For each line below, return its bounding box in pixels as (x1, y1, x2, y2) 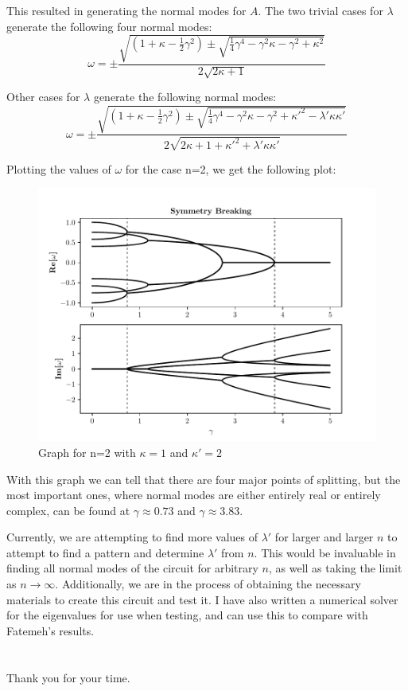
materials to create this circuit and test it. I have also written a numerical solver (6, 591, 398, 607)
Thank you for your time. (6, 669, 130, 685)
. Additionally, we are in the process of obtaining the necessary (55, 576, 361, 592)
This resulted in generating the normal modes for (6, 2, 247, 18)
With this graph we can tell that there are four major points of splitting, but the (6, 470, 401, 487)
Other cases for (6, 88, 80, 105)
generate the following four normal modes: (6, 18, 212, 34)
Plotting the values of (6, 160, 111, 177)
